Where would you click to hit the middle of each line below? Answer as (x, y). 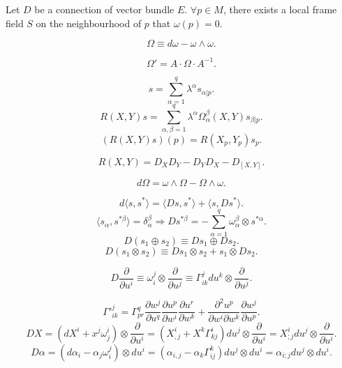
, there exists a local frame (280, 9)
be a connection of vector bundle (104, 9)
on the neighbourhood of (89, 23)
